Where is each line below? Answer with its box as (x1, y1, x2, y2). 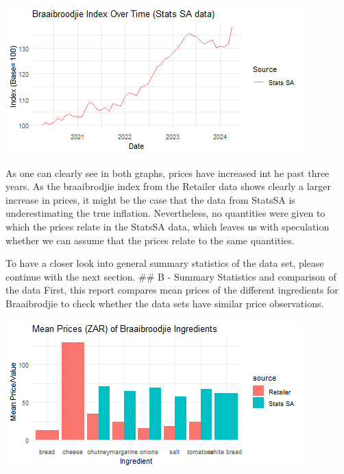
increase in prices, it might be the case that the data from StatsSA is (5, 192, 295, 206)
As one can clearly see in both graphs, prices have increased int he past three (5, 165, 330, 180)
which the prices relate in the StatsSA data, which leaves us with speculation (5, 219, 330, 233)
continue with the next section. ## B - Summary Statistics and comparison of (5, 269, 336, 283)
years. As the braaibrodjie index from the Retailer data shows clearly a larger (5, 179, 331, 193)
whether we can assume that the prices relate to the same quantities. (5, 233, 295, 247)
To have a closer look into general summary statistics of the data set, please (5, 256, 324, 270)
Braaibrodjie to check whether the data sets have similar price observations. (5, 296, 324, 310)
